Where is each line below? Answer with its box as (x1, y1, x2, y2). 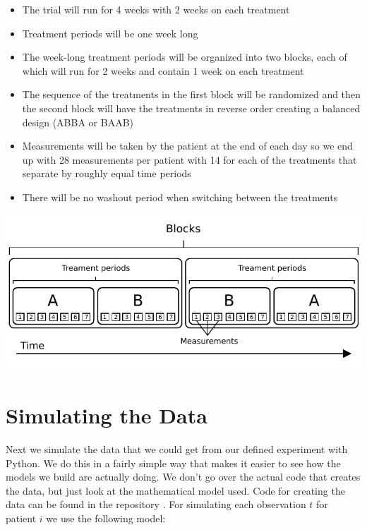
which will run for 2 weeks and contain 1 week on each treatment (22, 63, 304, 78)
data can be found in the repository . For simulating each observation (6, 497, 306, 512)
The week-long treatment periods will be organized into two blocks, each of (22, 49, 347, 64)
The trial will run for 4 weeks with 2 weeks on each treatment (22, 2, 290, 16)
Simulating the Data (6, 401, 207, 430)
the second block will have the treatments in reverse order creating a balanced (22, 100, 361, 115)
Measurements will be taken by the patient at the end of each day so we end (22, 138, 353, 153)
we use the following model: (46, 510, 166, 525)
